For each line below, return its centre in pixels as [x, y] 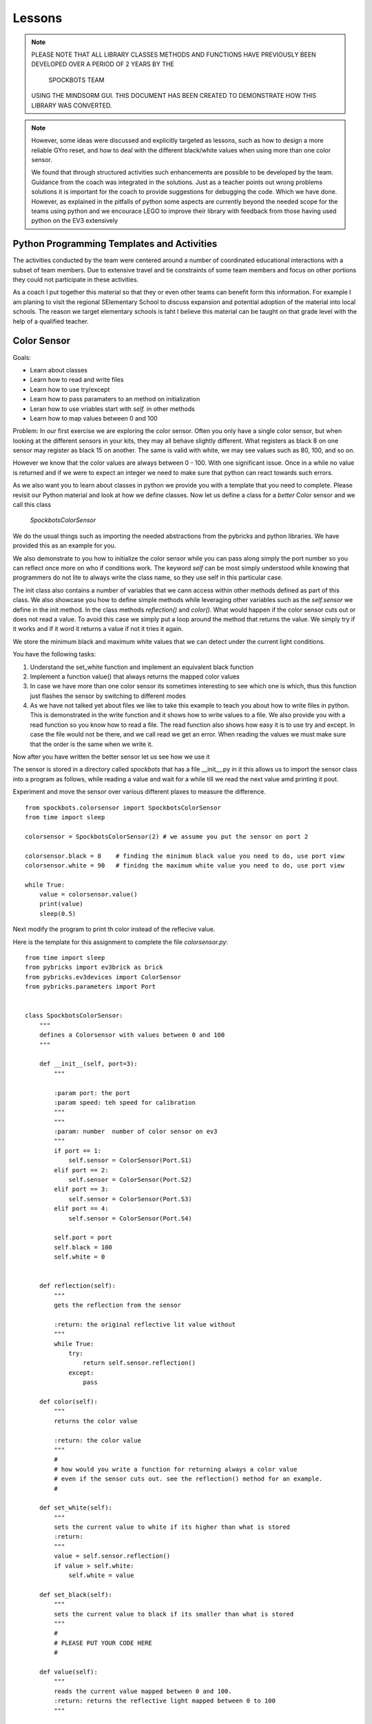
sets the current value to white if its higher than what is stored [172, 1527]
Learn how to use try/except [70, 389]
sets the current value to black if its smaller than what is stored [174, 1614]
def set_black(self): [76, 1594]
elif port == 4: [81, 1209]
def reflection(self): [77, 1286]
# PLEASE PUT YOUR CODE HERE [103, 1643]
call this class [32, 505]
